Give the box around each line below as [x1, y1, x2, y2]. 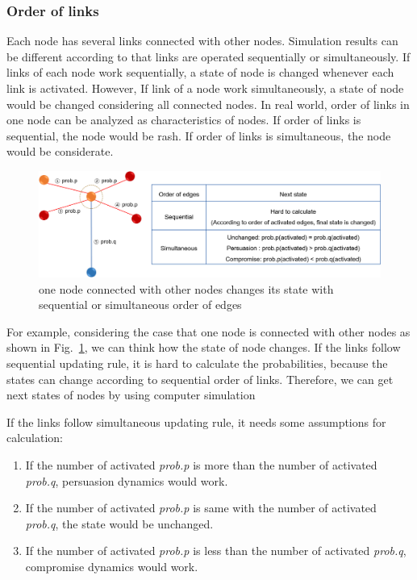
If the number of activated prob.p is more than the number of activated [25, 456, 377, 473]
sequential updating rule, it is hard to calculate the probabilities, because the [6, 355, 388, 372]
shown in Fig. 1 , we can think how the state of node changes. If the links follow [6, 339, 401, 356]
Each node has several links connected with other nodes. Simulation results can [6, 32, 398, 49]
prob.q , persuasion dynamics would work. [25, 472, 228, 489]
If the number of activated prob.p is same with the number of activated [25, 499, 377, 516]
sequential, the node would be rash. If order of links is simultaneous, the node [6, 127, 391, 144]
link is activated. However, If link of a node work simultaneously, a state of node [6, 80, 404, 96]
